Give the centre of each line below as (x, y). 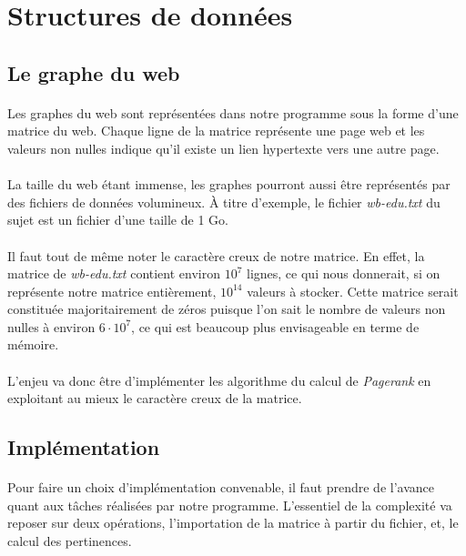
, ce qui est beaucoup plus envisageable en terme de (275, 326)
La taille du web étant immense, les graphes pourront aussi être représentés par (229, 184)
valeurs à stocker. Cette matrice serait (353, 291)
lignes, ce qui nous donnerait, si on (344, 273)
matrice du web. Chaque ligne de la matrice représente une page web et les (216, 131)
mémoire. (33, 344)
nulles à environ (51, 326)
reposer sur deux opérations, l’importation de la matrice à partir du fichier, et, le (233, 523)
